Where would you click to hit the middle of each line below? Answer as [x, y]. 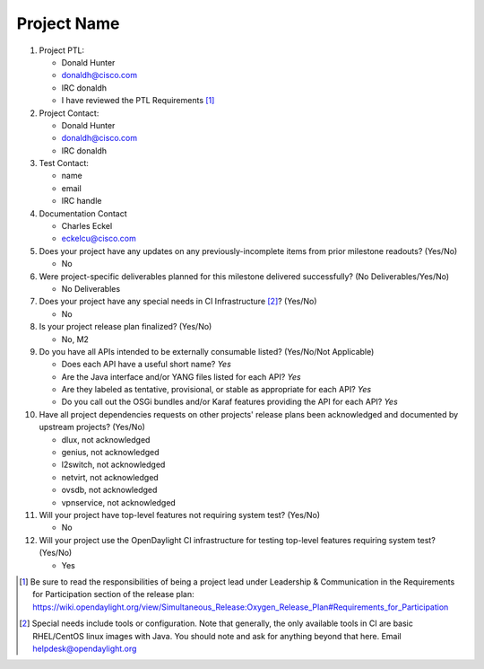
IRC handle [82, 201]
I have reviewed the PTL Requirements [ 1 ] [138, 101]
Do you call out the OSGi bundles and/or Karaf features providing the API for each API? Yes [229, 402]
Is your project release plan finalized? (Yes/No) [125, 327]
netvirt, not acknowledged [110, 477]
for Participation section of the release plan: [113, 594]
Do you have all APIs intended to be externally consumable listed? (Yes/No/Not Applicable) [207, 351]
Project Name [68, 23]
